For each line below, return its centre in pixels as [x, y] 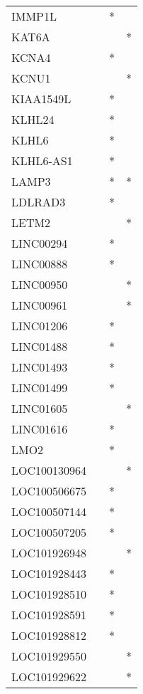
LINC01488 [40, 346]
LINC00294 [40, 243]
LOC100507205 [49, 532]
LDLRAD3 [39, 202]
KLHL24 [33, 119]
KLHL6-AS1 [42, 161]
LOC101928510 [49, 594]
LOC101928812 [49, 635]
